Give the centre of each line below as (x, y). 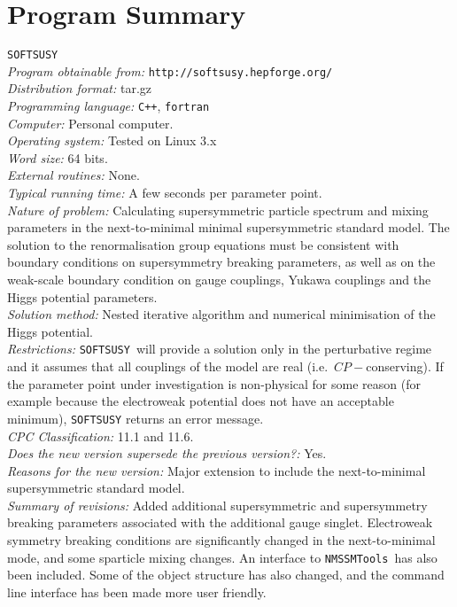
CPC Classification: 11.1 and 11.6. (101, 436)
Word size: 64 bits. (58, 157)
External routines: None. (74, 175)
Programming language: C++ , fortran (108, 106)
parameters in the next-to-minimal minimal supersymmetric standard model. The (228, 227)
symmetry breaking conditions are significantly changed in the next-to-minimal (221, 540)
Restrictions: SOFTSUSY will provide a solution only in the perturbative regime (220, 349)
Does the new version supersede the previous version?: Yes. (167, 453)
